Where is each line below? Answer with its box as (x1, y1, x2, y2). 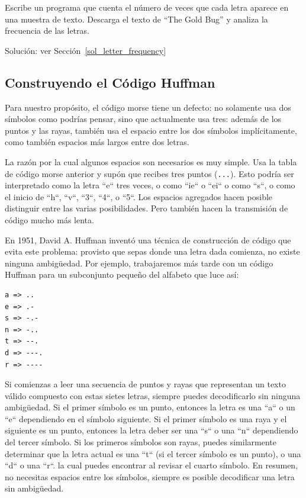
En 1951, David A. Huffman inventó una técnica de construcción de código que (5, 233, 291, 246)
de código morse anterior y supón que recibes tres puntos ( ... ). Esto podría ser (5, 167, 294, 179)
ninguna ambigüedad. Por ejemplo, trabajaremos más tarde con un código (5, 256, 273, 269)
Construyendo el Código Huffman (5, 73, 215, 91)
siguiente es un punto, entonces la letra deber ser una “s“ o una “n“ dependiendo (5, 424, 298, 436)
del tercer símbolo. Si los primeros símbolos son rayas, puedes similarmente (5, 436, 276, 448)
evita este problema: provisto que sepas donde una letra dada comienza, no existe (5, 245, 300, 258)
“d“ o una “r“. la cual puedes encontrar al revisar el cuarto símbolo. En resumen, (5, 459, 298, 471)
